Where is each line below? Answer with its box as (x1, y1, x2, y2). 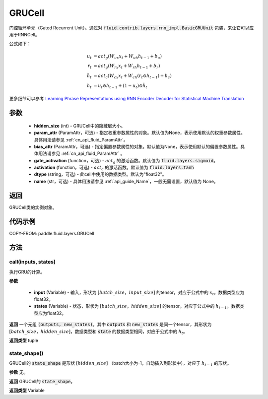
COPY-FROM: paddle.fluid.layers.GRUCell (9, 230, 94, 236)
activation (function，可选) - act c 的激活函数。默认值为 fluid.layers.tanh (34, 164, 195, 171)
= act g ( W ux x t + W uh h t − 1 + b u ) (93, 53, 162, 60)
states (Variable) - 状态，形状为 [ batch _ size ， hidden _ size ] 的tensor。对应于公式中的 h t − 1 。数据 (34, 303, 240, 310)
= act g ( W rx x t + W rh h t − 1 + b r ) (93, 63, 160, 70)
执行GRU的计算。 (9, 268, 45, 275)
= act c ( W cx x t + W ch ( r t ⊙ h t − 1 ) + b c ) (93, 73, 172, 79)
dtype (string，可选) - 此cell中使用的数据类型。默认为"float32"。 (34, 171, 167, 177)
